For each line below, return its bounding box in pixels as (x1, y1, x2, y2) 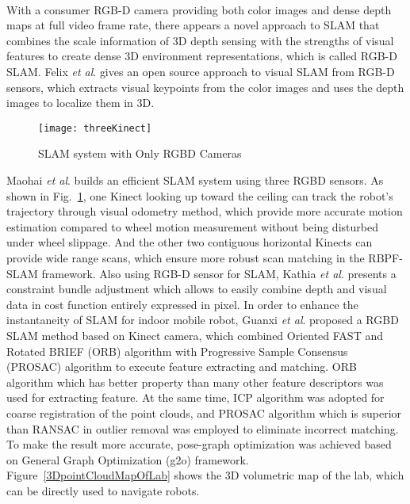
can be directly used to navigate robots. (6, 482, 200, 498)
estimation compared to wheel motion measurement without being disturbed (6, 218, 378, 235)
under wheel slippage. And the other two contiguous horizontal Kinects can (6, 234, 373, 250)
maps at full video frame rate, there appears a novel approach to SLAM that (6, 17, 380, 33)
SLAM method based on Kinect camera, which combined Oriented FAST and (6, 326, 383, 343)
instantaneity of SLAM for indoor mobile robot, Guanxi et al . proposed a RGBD (6, 311, 399, 328)
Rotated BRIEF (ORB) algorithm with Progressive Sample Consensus (6, 342, 348, 359)
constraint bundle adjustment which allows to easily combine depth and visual (6, 281, 387, 297)
